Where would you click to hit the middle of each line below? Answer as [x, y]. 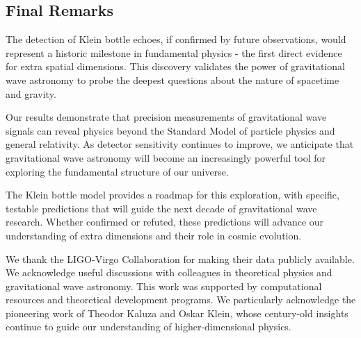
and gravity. [31, 93]
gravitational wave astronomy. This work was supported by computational [164, 286]
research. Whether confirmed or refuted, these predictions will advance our [165, 222]
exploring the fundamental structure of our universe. [117, 171]
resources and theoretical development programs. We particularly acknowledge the [181, 299]
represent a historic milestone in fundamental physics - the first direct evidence [174, 52]
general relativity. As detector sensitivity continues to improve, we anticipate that [180, 144]
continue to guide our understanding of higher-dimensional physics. [149, 327]
